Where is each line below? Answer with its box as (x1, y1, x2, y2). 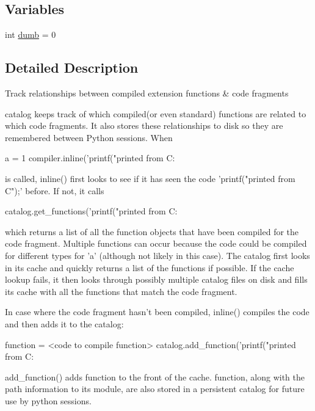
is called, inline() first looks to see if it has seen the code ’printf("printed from (5, 172, 295, 184)
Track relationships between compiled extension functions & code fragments (5, 87, 289, 99)
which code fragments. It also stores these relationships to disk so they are (5, 119, 283, 132)
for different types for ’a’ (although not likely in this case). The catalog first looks (5, 249, 310, 261)
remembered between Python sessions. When (5, 131, 173, 144)
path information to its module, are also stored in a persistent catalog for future (5, 382, 305, 395)
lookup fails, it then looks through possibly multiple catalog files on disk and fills (5, 273, 308, 286)
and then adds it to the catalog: (5, 317, 124, 330)
